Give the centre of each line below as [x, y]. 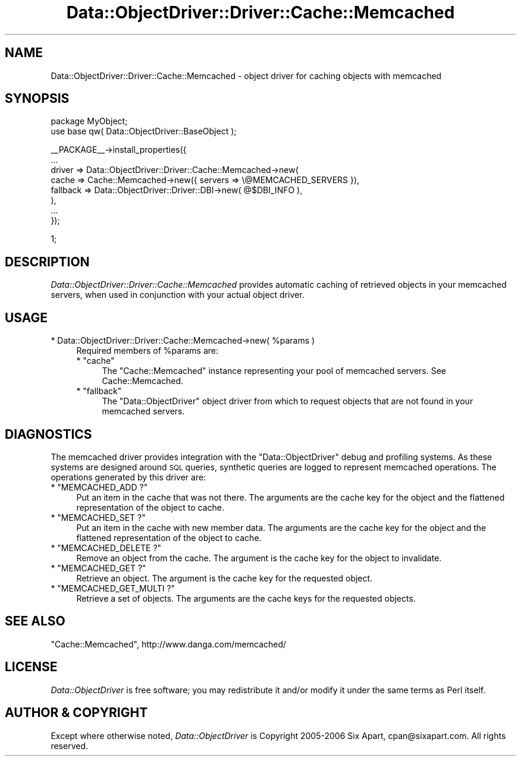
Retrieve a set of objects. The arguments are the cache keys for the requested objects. [246, 598]
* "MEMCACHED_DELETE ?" [106, 548]
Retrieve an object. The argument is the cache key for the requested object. [225, 578]
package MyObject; [89, 121]
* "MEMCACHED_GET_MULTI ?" [113, 588]
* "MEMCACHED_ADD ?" [99, 487]
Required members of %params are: [147, 351]
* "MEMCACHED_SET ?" [98, 517]
